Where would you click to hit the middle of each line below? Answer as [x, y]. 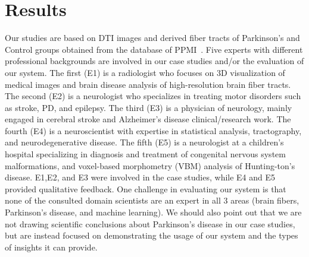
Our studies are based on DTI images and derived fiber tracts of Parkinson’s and [152, 38]
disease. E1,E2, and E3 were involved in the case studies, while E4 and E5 [140, 177]
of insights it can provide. [51, 247]
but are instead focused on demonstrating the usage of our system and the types [152, 235]
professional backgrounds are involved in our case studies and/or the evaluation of [154, 61]
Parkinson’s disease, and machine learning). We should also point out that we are [153, 212]
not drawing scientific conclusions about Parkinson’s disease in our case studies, [150, 223]
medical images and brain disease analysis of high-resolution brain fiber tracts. [148, 84]
